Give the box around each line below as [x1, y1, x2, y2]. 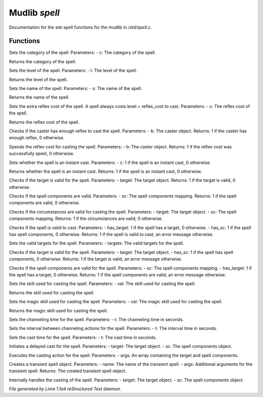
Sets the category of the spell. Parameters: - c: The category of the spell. [9, 50, 156, 55]
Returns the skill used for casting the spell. [9, 289, 94, 295]
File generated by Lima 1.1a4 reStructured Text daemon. [9, 386, 121, 392]
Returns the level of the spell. [9, 76, 68, 82]
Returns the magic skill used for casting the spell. [9, 307, 108, 313]
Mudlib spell [9, 7, 60, 18]
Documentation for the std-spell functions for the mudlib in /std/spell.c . [9, 24, 152, 30]
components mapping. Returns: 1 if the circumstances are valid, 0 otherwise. [9, 216, 163, 221]
